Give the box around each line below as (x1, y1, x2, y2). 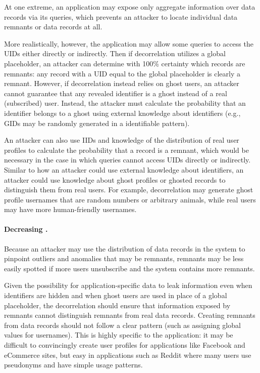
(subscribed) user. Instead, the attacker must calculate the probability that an (4, 98, 246, 108)
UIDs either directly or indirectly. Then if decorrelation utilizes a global (4, 48, 226, 59)
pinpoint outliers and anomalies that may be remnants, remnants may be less (4, 253, 244, 264)
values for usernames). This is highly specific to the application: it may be (4, 329, 233, 340)
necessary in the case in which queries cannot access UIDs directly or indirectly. (4, 154, 251, 165)
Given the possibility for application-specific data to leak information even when (4, 280, 252, 291)
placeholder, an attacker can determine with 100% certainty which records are (4, 58, 245, 68)
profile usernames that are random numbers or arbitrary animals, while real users (4, 194, 256, 204)
